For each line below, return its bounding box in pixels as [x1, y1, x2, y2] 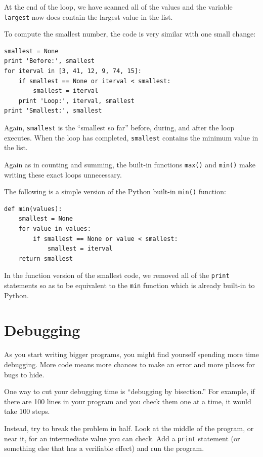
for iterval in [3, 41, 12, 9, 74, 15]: [4, 67, 142, 75]
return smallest [18, 255, 73, 262]
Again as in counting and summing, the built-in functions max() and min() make [4, 159, 255, 169]
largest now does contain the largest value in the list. [4, 11, 173, 22]
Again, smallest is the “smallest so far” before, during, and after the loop [4, 122, 235, 132]
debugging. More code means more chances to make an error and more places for [4, 359, 255, 369]
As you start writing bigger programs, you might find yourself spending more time [4, 349, 259, 360]
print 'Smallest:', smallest [4, 107, 102, 115]
